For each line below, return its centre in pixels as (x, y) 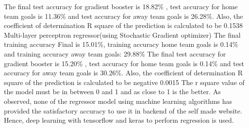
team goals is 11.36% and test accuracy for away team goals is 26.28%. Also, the (124, 16)
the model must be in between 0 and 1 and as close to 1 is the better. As (112, 92)
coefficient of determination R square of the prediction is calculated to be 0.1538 (123, 25)
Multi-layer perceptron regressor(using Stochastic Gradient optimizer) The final (122, 35)
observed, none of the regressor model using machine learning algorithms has (118, 101)
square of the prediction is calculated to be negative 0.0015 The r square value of (124, 82)
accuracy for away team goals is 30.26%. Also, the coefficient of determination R (124, 73)
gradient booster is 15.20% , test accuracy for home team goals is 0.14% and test (124, 63)
